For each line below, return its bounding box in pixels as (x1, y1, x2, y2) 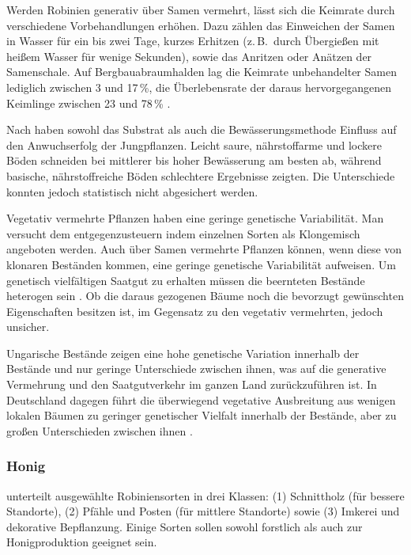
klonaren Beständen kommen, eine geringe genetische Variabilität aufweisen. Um (6, 256, 396, 272)
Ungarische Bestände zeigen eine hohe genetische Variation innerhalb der (6, 344, 360, 361)
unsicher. (6, 318, 50, 335)
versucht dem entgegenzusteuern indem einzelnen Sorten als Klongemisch (6, 225, 360, 241)
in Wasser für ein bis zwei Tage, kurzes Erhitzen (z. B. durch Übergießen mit (6, 32, 379, 49)
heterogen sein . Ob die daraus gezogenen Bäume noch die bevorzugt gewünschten (6, 287, 404, 304)
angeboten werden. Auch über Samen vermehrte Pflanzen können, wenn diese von (6, 241, 402, 257)
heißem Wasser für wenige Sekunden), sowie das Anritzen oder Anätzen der (6, 48, 372, 64)
